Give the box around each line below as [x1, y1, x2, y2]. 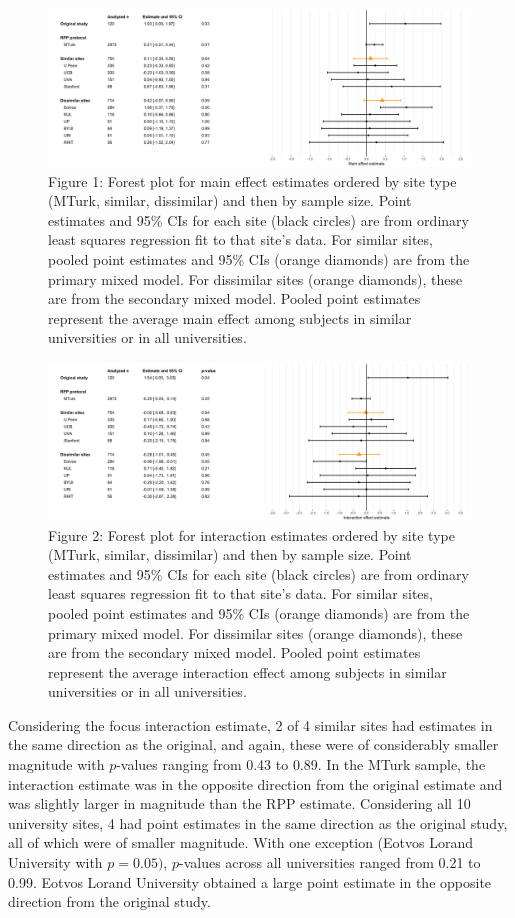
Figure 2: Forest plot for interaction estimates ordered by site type [48, 524, 455, 545]
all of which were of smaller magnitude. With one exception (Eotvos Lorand [8, 832, 473, 853]
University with [8, 852, 103, 873]
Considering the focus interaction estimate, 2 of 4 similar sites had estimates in [8, 714, 493, 735]
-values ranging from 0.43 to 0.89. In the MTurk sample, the [116, 754, 486, 775]
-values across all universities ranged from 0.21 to [178, 852, 481, 873]
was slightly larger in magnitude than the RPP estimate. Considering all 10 [8, 793, 471, 814]
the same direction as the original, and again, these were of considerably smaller [8, 734, 499, 755]
